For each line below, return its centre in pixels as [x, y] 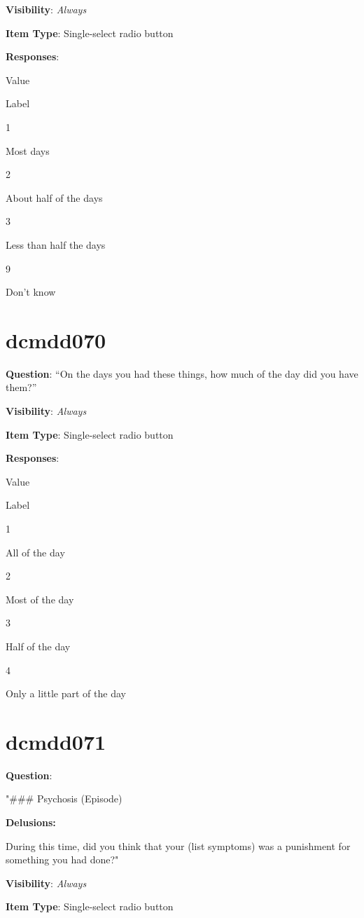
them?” [21, 387]
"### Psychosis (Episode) [64, 799]
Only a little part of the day [66, 693]
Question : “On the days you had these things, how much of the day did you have [182, 373]
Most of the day [40, 599]
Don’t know [31, 292]
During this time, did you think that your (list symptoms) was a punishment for [178, 845]
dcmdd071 [56, 741]
